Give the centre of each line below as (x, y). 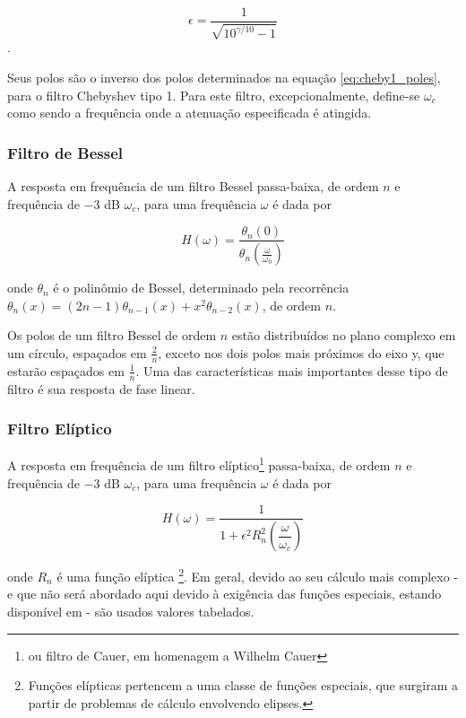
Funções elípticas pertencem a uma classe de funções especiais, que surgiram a (243, 685)
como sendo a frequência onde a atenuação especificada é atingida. (190, 113)
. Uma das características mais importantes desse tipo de (292, 370)
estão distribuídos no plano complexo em (344, 335)
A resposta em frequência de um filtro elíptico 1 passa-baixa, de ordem (199, 464)
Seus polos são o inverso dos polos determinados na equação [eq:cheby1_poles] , (224, 78)
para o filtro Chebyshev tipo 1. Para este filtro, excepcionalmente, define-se (214, 95)
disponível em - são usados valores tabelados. (131, 611)
